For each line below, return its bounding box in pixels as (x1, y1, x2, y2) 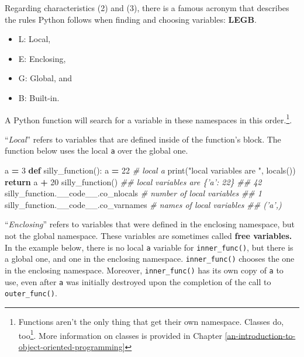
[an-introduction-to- (224, 329, 296, 341)
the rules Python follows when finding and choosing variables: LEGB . (5, 13, 257, 25)
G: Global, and (18, 72, 72, 84)
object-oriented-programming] (18, 340, 125, 352)
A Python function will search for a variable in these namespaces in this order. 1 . (5, 112, 292, 126)
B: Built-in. (18, 91, 60, 103)
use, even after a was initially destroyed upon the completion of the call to (5, 275, 271, 287)
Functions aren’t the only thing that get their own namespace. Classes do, (18, 315, 284, 327)
